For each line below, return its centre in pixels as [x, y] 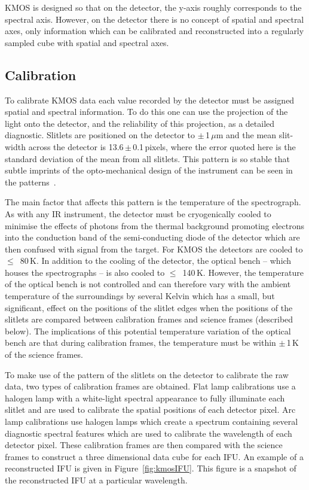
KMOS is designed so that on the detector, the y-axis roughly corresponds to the [153, 7]
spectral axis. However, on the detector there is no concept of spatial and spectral [154, 19]
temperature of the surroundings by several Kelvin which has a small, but [140, 296]
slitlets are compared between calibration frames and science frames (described [149, 319]
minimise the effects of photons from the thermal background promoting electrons [154, 225]
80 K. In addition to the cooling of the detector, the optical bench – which [156, 261]
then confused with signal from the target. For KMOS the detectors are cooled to [154, 249]
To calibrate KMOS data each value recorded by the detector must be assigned [150, 100]
